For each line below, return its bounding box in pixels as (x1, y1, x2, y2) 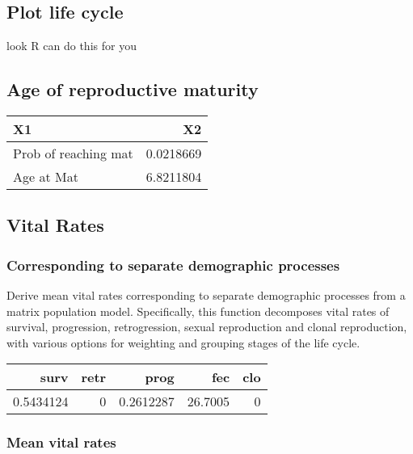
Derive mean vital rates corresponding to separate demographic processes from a (6, 287, 406, 303)
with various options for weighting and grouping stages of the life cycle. (6, 334, 360, 351)
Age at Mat (13, 167, 78, 186)
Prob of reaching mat (13, 144, 133, 162)
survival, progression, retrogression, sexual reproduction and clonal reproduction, (6, 318, 407, 335)
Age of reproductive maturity (6, 77, 259, 102)
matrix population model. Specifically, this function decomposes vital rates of (6, 302, 390, 319)
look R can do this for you (6, 37, 137, 54)
